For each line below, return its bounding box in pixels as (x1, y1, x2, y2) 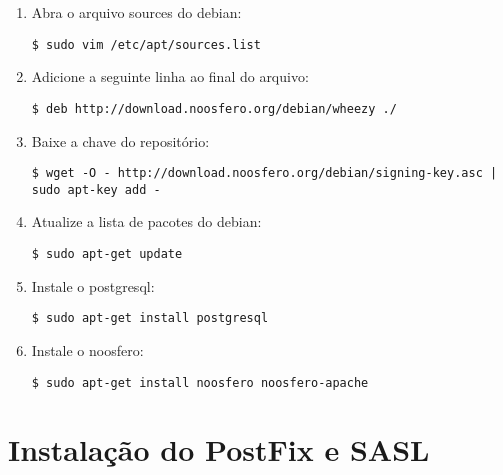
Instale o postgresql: (31, 275, 155, 296)
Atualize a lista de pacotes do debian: (31, 211, 262, 232)
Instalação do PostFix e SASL (8, 429, 430, 470)
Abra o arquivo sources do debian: (31, 2, 242, 22)
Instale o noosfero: (31, 339, 144, 360)
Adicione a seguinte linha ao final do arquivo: (31, 66, 309, 87)
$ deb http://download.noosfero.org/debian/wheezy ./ (31, 101, 397, 116)
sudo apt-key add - (31, 182, 161, 197)
